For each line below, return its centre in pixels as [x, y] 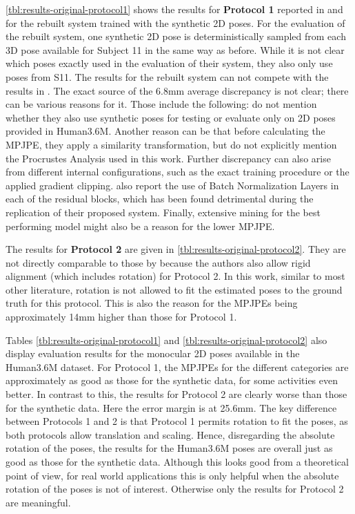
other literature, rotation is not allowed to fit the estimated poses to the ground [174, 289]
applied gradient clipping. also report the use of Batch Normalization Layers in [172, 185]
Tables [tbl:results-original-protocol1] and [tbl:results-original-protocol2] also [166, 340]
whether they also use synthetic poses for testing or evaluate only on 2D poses [171, 117]
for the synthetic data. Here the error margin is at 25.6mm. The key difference [171, 407]
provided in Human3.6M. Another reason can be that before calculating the [165, 131]
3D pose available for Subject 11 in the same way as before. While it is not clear [175, 49]
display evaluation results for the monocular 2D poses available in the [153, 353]
